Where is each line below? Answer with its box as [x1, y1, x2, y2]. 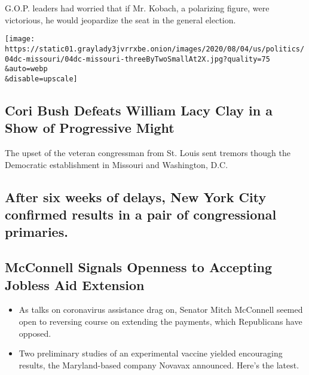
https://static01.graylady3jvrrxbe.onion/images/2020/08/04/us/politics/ [5, 44, 305, 53]
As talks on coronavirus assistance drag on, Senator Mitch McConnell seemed [19, 303, 303, 316]
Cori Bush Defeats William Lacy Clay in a [5, 100, 273, 119]
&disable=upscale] [5, 74, 78, 83]
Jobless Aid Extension [5, 275, 145, 294]
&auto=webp [5, 65, 48, 74]
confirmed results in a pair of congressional [5, 205, 277, 224]
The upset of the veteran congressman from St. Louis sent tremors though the [5, 147, 290, 159]
